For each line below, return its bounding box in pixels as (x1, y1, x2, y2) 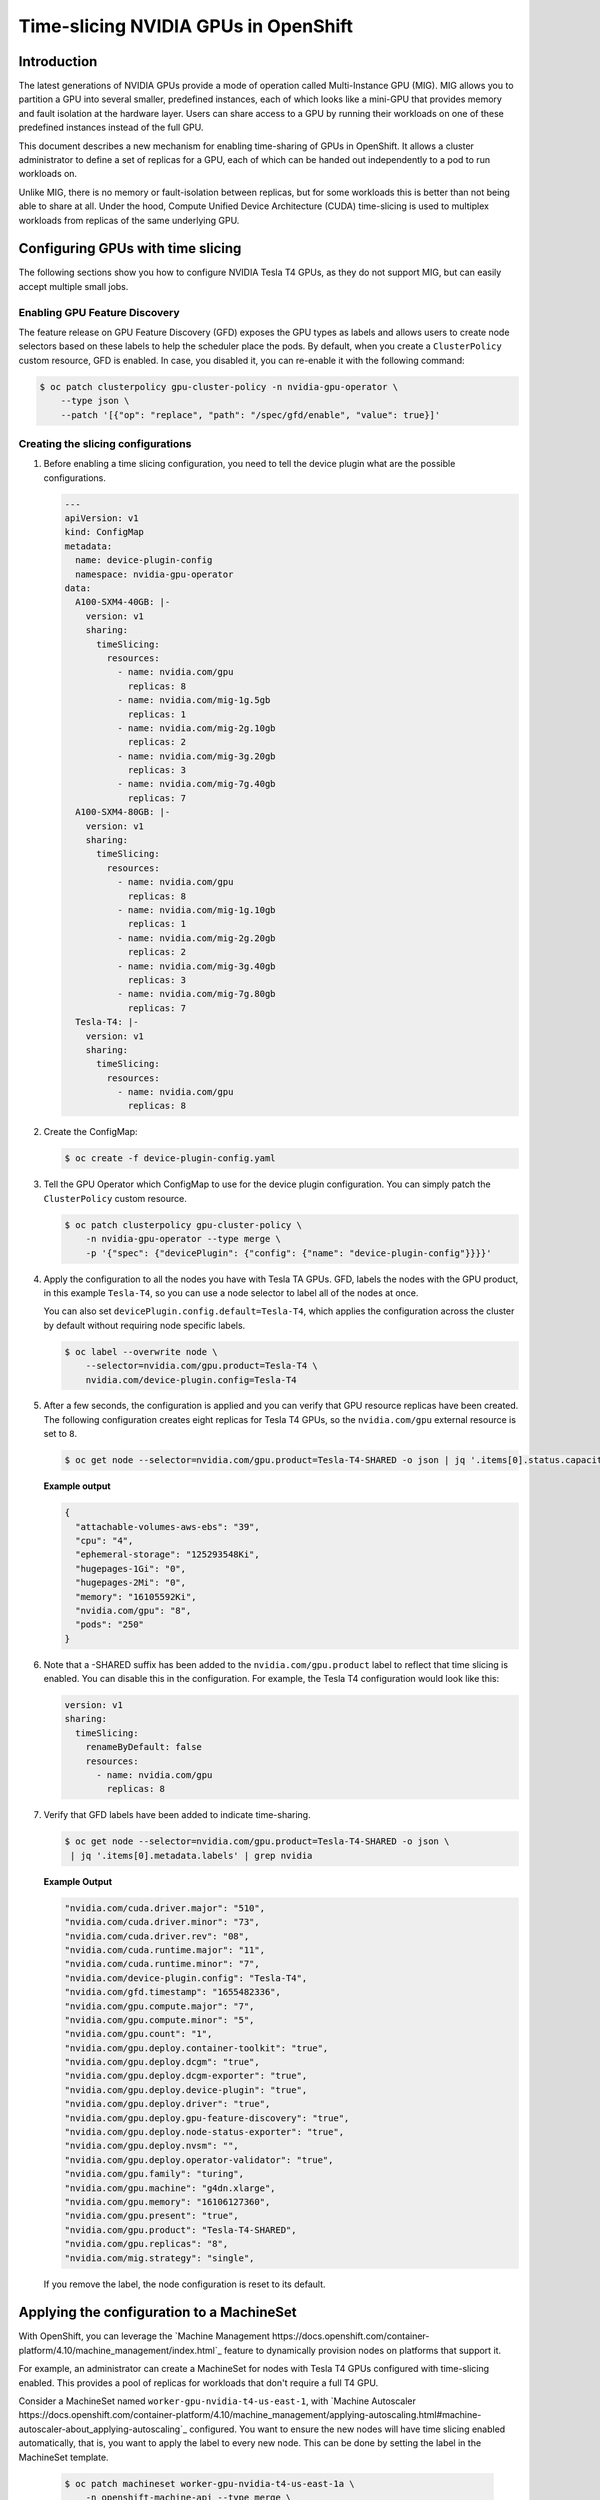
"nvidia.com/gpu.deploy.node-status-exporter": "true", (64, 2126, 345, 2138)
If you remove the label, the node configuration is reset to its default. (43, 2278, 326, 2290)
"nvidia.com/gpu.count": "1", (64, 2028, 213, 2040)
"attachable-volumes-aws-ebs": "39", (75, 1521, 260, 1532)
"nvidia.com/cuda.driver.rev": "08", (64, 1930, 250, 1942)
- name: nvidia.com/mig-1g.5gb (116, 695, 271, 706)
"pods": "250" (75, 1619, 145, 1630)
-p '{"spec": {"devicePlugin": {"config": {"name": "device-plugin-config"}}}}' (85, 1247, 492, 1259)
